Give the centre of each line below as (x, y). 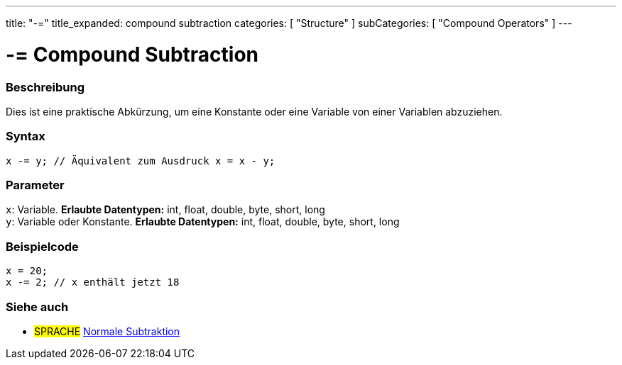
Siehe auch (37, 307)
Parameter (35, 185)
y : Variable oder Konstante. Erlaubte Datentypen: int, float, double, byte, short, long (203, 222)
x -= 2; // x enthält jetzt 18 (93, 282)
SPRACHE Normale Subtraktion (107, 331)
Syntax (26, 136)
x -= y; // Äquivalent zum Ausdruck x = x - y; (141, 161)
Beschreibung (45, 87)
